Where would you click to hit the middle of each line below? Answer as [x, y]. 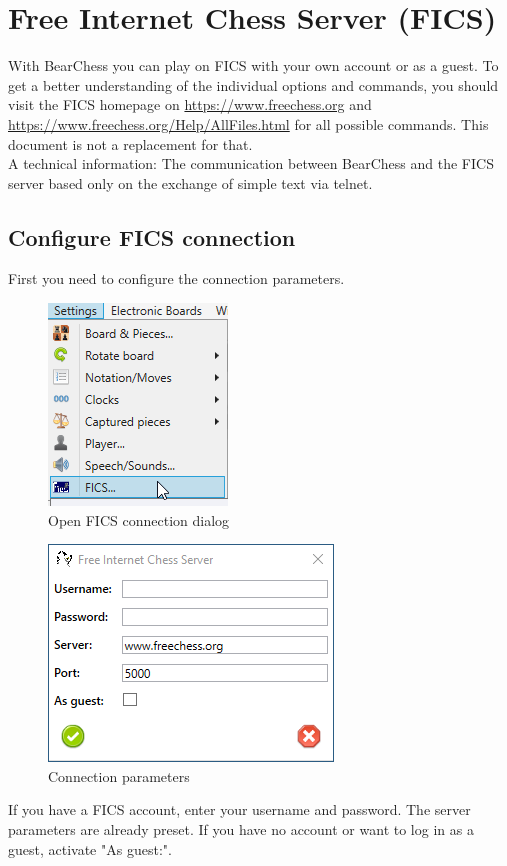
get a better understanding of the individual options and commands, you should [253, 84]
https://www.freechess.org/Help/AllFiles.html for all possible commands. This [248, 123]
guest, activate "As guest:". [90, 848]
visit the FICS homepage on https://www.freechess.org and [190, 104]
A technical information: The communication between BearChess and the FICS [251, 163]
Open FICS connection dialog [139, 519]
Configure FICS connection [152, 236]
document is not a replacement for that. [130, 143]
